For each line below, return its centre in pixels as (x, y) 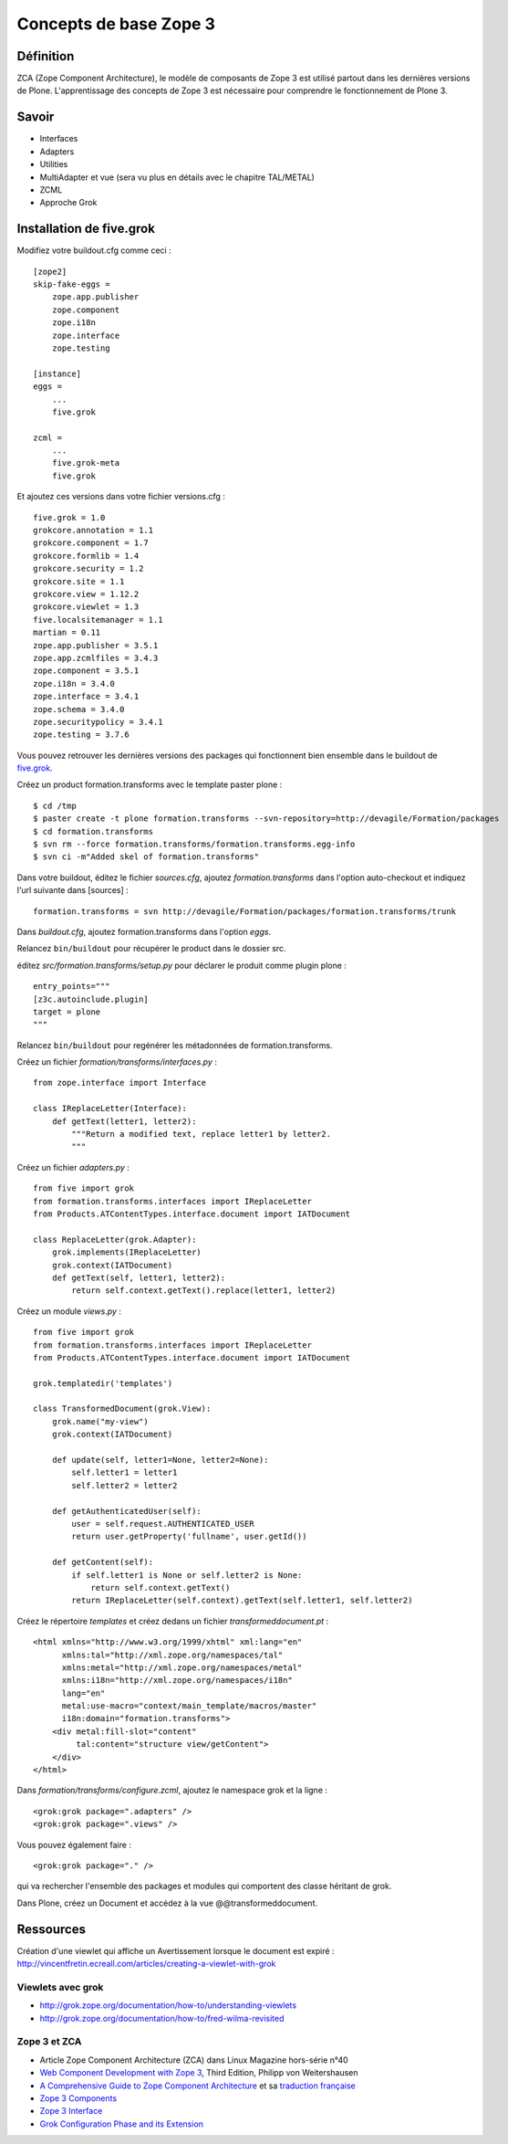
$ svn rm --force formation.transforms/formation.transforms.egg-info (194, 844)
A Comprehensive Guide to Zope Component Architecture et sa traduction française (197, 2086)
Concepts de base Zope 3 (116, 24)
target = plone (67, 1012)
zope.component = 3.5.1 (86, 671)
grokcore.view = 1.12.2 (86, 594)
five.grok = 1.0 (69, 517)
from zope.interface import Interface (120, 1083)
